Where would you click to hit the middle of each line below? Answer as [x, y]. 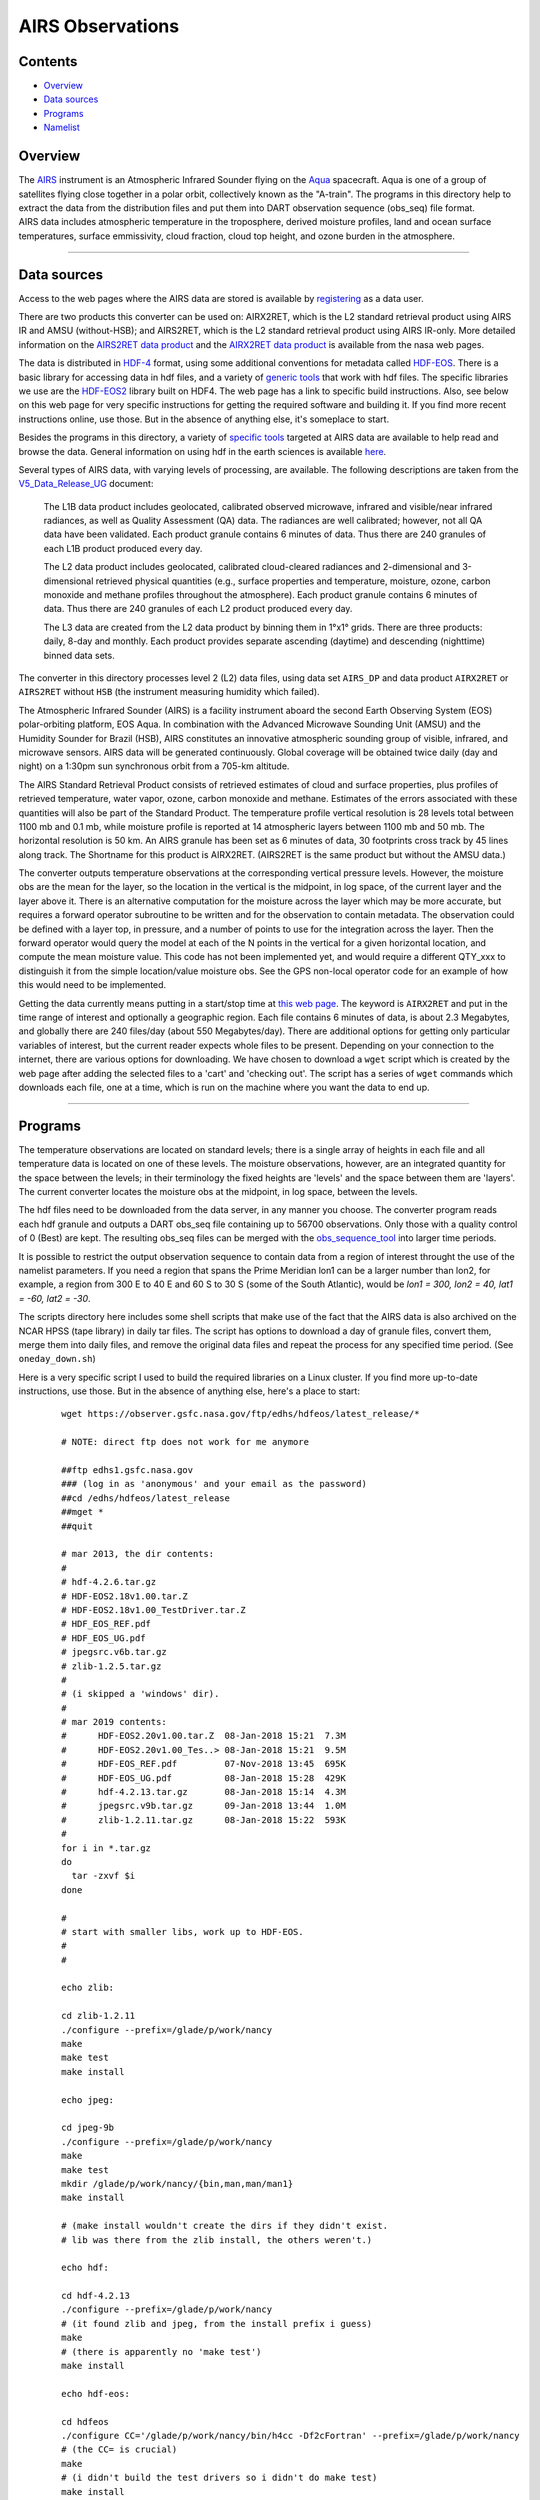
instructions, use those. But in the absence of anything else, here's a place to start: [189, 1391]
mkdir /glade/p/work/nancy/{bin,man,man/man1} [177, 2183]
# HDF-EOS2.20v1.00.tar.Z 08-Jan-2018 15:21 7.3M [204, 1736]
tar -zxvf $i [103, 1876]
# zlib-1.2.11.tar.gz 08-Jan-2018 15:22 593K [204, 1819]
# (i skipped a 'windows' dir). [140, 1694]
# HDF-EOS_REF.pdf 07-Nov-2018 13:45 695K [204, 1764]
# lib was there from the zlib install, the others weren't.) [217, 2239]
